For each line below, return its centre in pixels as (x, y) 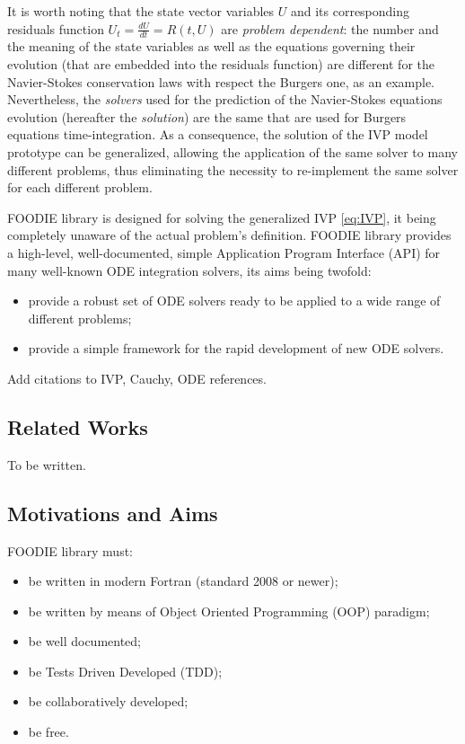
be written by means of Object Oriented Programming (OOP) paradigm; (229, 611)
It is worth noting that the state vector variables (141, 11)
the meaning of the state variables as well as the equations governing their (211, 46)
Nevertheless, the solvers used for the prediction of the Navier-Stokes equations (225, 99)
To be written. (47, 464)
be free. (48, 732)
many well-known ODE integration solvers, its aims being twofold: (189, 270)
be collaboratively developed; (108, 701)
